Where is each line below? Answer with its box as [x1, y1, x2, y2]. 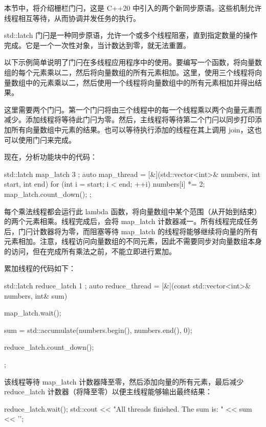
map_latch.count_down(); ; [4, 188, 92, 199]
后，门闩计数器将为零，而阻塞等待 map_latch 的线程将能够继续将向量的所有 [4, 226, 258, 236]
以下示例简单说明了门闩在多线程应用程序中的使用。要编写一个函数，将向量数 [4, 57, 262, 68]
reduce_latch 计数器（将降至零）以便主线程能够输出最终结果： [4, 386, 212, 397]
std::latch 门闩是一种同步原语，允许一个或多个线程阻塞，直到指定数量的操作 [4, 30, 258, 40]
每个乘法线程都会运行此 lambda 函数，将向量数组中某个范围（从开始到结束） [4, 206, 261, 216]
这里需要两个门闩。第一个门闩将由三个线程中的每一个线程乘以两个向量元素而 [4, 104, 262, 115]
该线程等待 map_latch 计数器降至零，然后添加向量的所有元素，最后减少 [4, 376, 244, 387]
